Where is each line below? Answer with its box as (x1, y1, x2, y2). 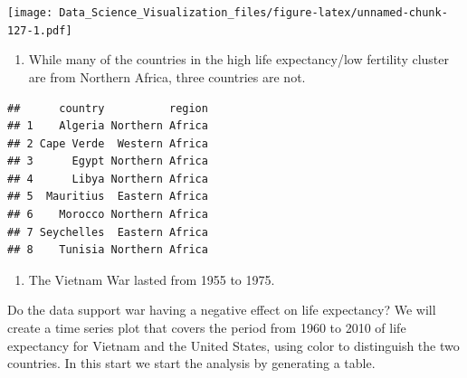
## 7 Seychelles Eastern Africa (7, 225, 208, 239)
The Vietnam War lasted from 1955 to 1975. (28, 269, 275, 288)
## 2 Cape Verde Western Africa (7, 137, 208, 150)
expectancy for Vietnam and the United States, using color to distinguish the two (7, 335, 460, 354)
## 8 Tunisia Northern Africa (7, 243, 208, 257)
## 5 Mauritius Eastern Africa (7, 190, 208, 203)
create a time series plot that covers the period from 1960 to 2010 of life (7, 318, 406, 337)
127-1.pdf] (7, 24, 72, 37)
